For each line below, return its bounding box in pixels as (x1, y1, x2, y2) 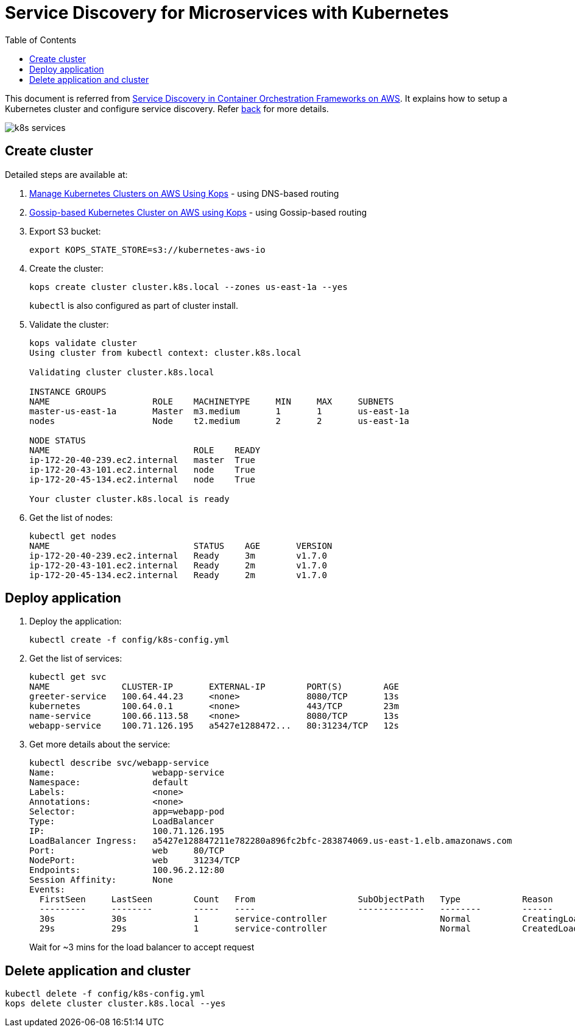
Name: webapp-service (29, 768, 225, 778)
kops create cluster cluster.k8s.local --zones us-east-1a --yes (29, 281, 348, 292)
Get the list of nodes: (29, 512, 113, 523)
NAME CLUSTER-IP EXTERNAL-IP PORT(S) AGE (29, 682, 399, 692)
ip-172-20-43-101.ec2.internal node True (29, 464, 255, 475)
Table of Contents (5, 34, 77, 45)
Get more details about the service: (29, 739, 171, 750)
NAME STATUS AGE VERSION (29, 540, 333, 551)
